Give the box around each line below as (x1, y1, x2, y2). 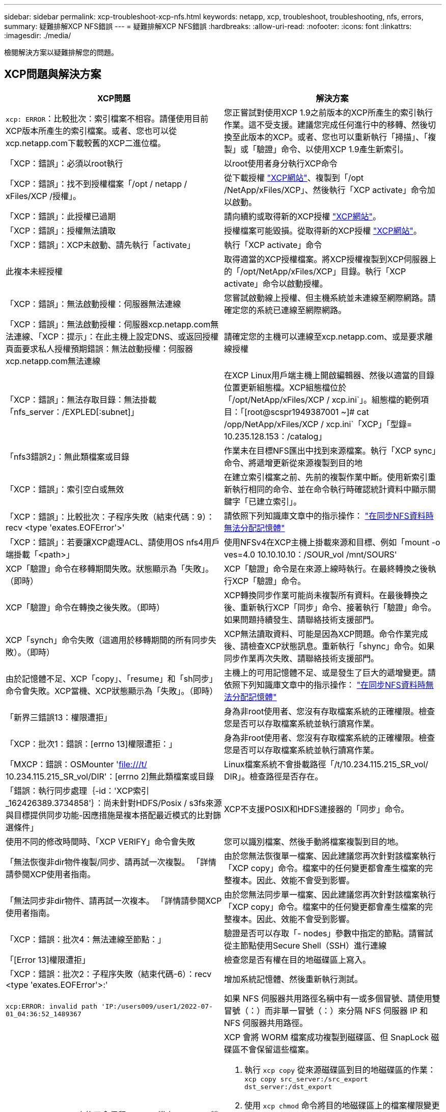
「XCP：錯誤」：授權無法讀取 (6, 225, 116, 236)
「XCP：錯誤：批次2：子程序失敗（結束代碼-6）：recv (6, 968, 212, 979)
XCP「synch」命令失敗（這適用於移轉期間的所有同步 (6, 634, 208, 645)
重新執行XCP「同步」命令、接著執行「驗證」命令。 (240, 602, 436, 613)
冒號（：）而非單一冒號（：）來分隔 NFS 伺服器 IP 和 (224, 1005, 428, 1016)
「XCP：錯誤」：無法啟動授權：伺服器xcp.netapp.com (6, 319, 211, 329)
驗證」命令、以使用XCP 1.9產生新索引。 (257, 144, 408, 154)
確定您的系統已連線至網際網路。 (224, 304, 347, 315)
